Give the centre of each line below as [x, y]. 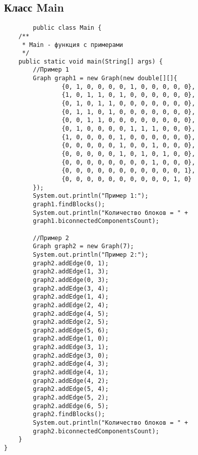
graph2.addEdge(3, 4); [71, 288]
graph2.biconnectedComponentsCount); [96, 431]
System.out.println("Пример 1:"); [91, 196]
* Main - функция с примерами [73, 45]
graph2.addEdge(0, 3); [71, 280]
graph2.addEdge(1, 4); [71, 297]
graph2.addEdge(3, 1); [71, 347]
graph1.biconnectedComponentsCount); [96, 221]
